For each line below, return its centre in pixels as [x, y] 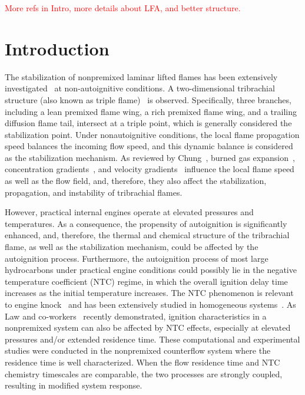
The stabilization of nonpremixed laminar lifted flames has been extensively [141, 76]
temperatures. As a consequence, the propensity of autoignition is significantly [146, 223]
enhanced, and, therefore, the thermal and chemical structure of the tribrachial [147, 235]
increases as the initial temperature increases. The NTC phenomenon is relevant [149, 293]
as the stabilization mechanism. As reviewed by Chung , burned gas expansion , [150, 157]
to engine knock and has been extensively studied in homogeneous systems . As [150, 304]
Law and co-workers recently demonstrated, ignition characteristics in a [136, 316]
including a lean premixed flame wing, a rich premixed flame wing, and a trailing [151, 111]
